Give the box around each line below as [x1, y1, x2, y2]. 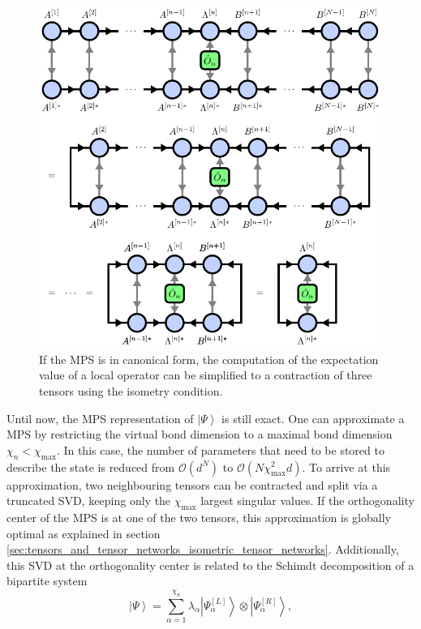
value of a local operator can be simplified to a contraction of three [39, 366, 372, 383]
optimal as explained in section [6, 524, 161, 541]
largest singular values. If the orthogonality [200, 492, 415, 509]
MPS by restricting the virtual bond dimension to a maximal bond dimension [6, 426, 393, 443]
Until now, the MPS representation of [6, 409, 194, 426]
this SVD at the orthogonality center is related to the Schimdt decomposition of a [6, 556, 415, 573]
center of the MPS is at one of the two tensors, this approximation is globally [6, 508, 391, 525]
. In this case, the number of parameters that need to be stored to [56, 441, 384, 458]
